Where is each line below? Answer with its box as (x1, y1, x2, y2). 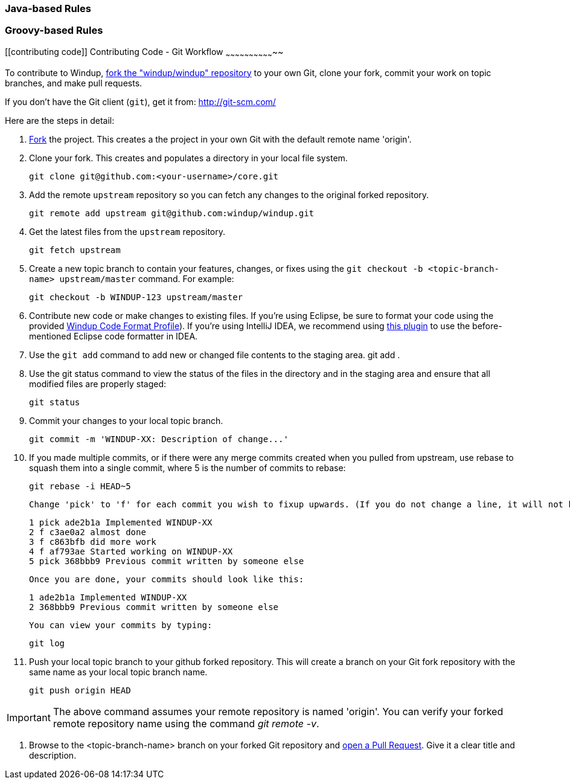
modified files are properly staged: (29, 378, 167, 389)
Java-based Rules (5, 2, 91, 14)
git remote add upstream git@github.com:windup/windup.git (29, 208, 315, 218)
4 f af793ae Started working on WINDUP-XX (29, 546, 233, 556)
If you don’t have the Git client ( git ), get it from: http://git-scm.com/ (5, 96, 276, 107)
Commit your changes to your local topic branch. (29, 415, 223, 426)
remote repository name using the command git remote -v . (53, 717, 319, 730)
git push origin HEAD (29, 685, 131, 695)
